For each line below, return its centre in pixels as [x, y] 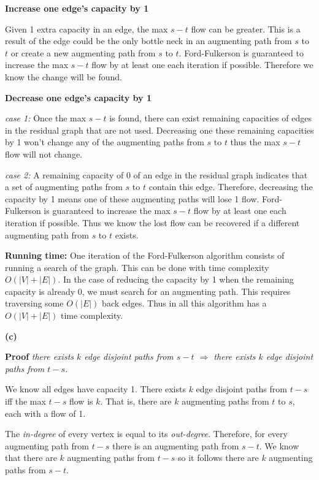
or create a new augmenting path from [83, 52]
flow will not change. [44, 154]
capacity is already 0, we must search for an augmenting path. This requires [148, 291]
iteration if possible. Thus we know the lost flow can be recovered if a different [152, 222]
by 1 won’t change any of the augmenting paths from [105, 142]
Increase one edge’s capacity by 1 [77, 8]
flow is [81, 401]
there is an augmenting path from [176, 445]
